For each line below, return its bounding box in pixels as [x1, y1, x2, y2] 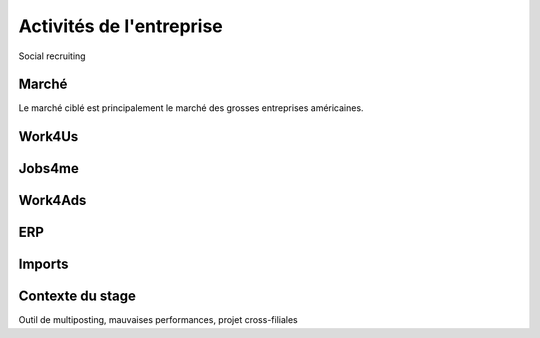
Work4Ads [18, 192, 87, 209]
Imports [18, 256, 69, 273]
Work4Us [18, 128, 79, 145]
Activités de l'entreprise [18, 15, 224, 37]
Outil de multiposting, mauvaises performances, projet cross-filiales [18, 314, 299, 326]
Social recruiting [18, 50, 86, 62]
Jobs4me [18, 160, 80, 177]
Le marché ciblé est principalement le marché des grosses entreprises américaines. [18, 102, 364, 114]
